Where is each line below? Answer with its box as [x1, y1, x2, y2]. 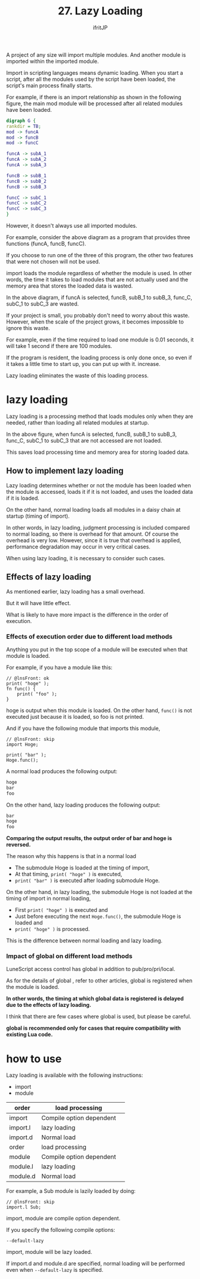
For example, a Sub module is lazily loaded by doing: [6, 1188, 136, 1195]
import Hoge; [6, 741, 39, 747]
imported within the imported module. [6, 57, 99, 65]
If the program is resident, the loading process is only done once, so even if [6, 354, 192, 361]
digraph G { [6, 118, 36, 124]
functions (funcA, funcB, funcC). [6, 240, 87, 248]
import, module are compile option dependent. [6, 1215, 121, 1222]
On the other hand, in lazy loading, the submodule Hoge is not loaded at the [6, 889, 193, 896]
